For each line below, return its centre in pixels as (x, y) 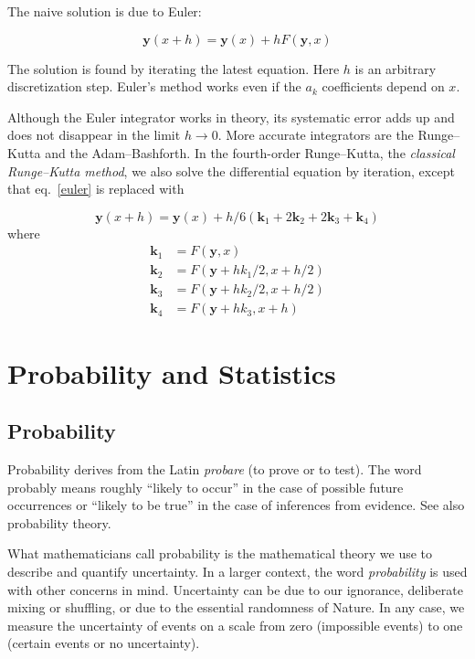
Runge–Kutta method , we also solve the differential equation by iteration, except (231, 170)
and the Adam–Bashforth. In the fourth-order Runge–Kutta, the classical (250, 152)
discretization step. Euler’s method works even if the (154, 86)
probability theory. (59, 522)
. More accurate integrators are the (316, 135)
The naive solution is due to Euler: (105, 11)
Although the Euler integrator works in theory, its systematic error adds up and (231, 117)
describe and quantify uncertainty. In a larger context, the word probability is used (237, 572)
